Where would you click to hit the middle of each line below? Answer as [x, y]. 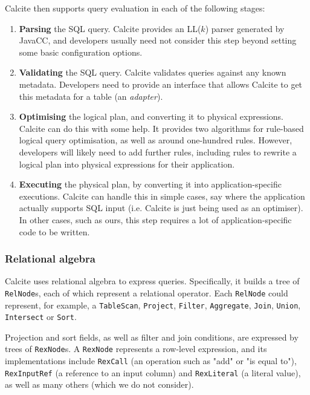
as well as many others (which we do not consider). [99, 384]
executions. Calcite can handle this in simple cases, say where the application [162, 196]
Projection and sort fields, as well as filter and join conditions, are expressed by [152, 337]
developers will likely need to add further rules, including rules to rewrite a [158, 152]
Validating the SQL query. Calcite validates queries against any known [153, 72]
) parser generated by [245, 28]
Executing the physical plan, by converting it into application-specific [150, 184]
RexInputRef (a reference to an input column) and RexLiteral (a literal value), [153, 372]
